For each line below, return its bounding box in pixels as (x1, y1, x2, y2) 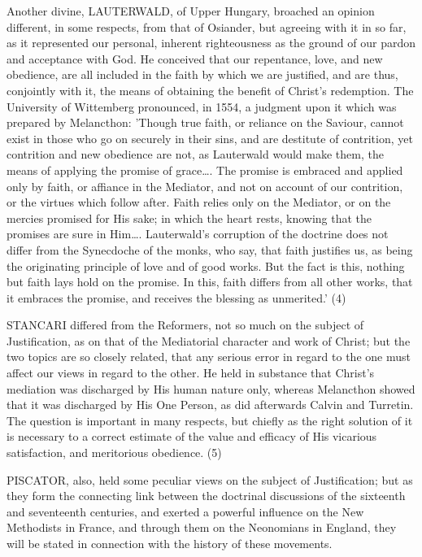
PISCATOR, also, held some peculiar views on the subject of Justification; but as (7, 471, 413, 488)
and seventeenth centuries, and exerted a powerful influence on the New (7, 503, 364, 520)
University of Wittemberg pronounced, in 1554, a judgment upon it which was (7, 98, 397, 115)
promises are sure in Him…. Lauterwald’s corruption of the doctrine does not (7, 225, 389, 242)
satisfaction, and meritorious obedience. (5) (7, 444, 222, 461)
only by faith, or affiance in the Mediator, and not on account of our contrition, (7, 177, 403, 194)
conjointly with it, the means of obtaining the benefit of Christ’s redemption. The (7, 81, 414, 98)
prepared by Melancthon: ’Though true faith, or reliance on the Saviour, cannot (7, 114, 404, 131)
